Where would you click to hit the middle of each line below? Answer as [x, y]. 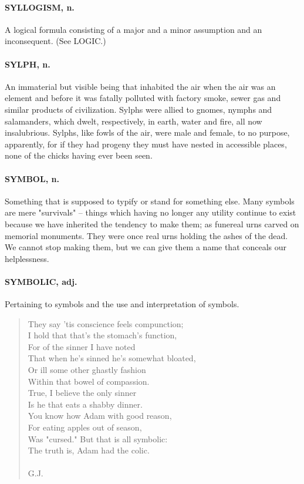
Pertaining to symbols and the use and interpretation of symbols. [122, 304]
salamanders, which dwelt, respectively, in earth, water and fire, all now [134, 121]
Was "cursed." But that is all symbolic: [98, 438]
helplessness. [27, 258]
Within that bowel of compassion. [89, 381]
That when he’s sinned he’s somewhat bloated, [112, 358]
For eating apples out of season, [85, 427]
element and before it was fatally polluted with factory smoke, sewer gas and [143, 98]
